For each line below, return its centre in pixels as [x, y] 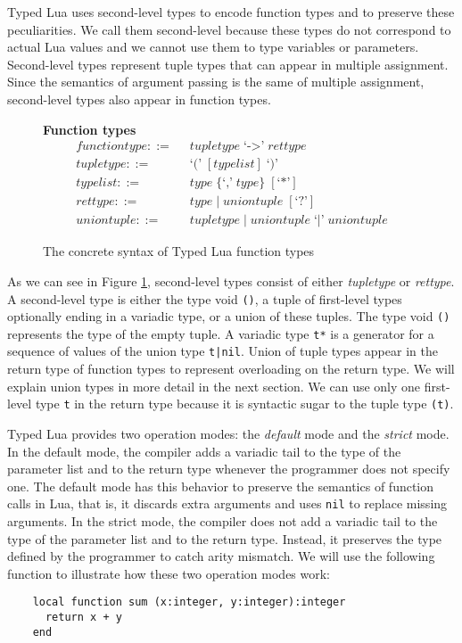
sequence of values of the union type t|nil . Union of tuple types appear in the [223, 351]
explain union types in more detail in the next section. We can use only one [214, 386]
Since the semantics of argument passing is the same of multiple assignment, [216, 82]
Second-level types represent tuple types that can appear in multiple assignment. [228, 64]
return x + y [83, 618]
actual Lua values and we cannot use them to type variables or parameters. [213, 47]
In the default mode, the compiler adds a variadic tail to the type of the [204, 451]
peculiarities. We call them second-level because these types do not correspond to [229, 29]
